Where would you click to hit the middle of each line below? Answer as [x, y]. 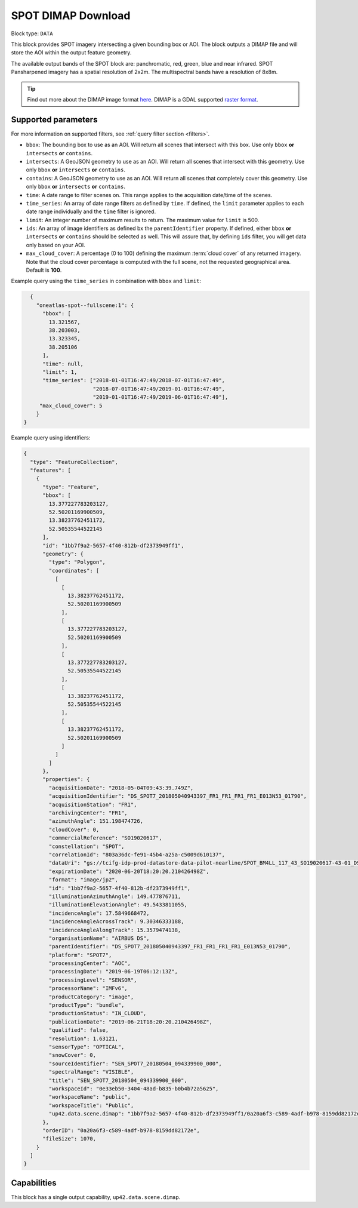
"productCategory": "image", [91, 997]
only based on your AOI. [56, 245]
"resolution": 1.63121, [84, 1038]
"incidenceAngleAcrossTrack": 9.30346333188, [116, 922]
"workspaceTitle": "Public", [91, 1105]
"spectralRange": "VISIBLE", [91, 1072]
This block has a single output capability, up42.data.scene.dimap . [96, 1197]
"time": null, [63, 364]
